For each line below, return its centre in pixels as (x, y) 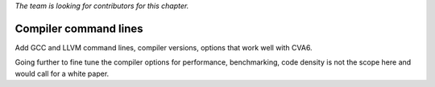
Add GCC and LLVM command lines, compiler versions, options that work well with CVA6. (164, 47)
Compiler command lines (79, 28)
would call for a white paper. (62, 73)
